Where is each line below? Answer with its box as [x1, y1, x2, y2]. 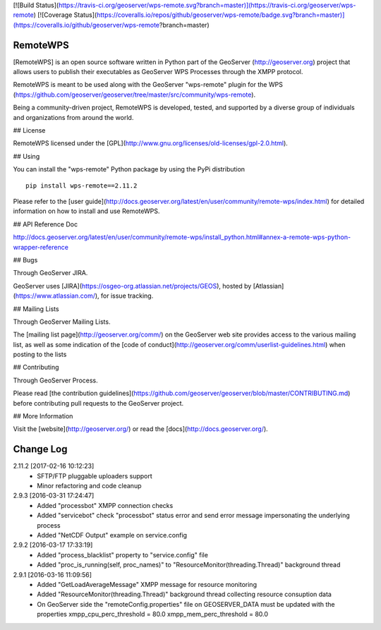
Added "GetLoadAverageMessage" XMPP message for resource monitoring [37, 581, 258, 588]
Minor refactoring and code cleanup [37, 482, 142, 490]
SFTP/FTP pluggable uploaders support [37, 471, 153, 480]
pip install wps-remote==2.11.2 [25, 181, 138, 190]
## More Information [13, 412, 73, 420]
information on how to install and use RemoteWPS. [13, 207, 160, 215]
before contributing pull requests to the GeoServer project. [13, 399, 184, 407]
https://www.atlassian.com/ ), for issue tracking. [15, 291, 154, 300]
